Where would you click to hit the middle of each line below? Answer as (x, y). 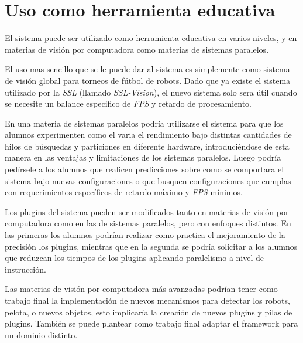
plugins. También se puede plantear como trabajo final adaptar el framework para (151, 323)
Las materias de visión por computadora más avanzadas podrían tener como (141, 289)
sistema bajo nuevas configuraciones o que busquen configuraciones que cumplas (148, 180)
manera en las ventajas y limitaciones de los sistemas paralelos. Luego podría (143, 157)
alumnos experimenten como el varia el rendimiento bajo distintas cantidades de (148, 135)
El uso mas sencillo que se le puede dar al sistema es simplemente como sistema (147, 69)
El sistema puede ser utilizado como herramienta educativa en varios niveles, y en (151, 38)
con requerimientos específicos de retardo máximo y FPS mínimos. (124, 192)
